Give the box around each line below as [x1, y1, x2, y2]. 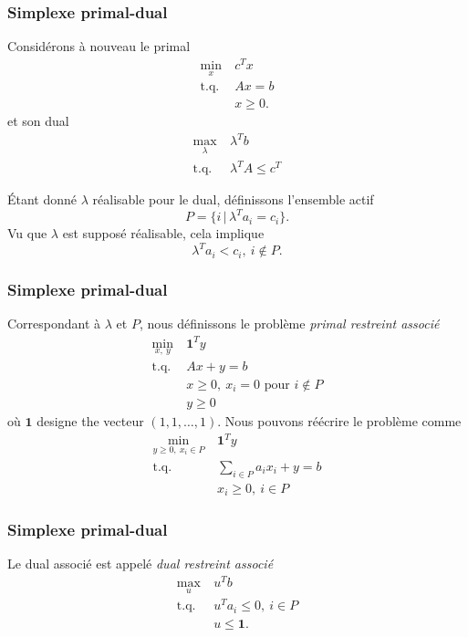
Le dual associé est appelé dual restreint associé [7, 554, 274, 573]
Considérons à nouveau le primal [7, 37, 191, 56]
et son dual [7, 111, 69, 131]
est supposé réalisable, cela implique [62, 224, 265, 243]
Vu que [7, 224, 47, 243]
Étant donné [7, 190, 78, 209]
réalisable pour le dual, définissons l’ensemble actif [92, 190, 374, 209]
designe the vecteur [36, 411, 144, 430]
